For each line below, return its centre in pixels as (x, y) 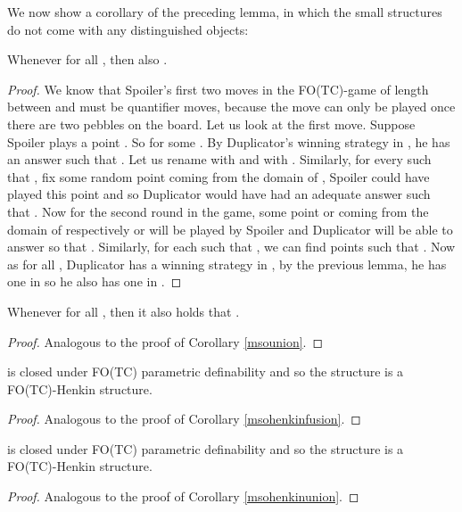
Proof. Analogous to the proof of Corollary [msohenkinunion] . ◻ (183, 496)
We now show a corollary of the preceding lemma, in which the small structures (225, 12)
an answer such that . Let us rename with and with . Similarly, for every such (219, 159)
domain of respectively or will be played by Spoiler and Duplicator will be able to (230, 229)
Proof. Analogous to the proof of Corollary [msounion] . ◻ (165, 341)
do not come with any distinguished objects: (128, 29)
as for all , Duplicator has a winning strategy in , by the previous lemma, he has (227, 264)
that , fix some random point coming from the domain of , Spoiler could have (219, 176)
